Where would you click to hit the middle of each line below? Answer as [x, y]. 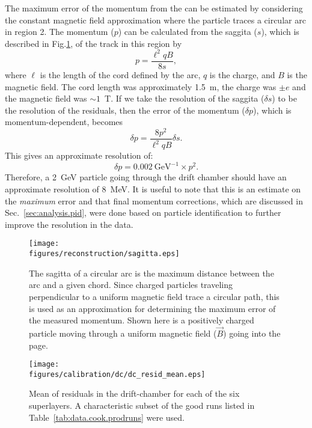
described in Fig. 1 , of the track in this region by [93, 43]
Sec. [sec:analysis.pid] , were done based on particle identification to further [143, 212]
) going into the [252, 333]
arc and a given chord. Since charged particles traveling [131, 285]
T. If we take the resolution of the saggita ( [185, 98]
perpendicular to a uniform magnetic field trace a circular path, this [154, 296]
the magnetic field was [46, 98]
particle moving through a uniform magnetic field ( [123, 333]
